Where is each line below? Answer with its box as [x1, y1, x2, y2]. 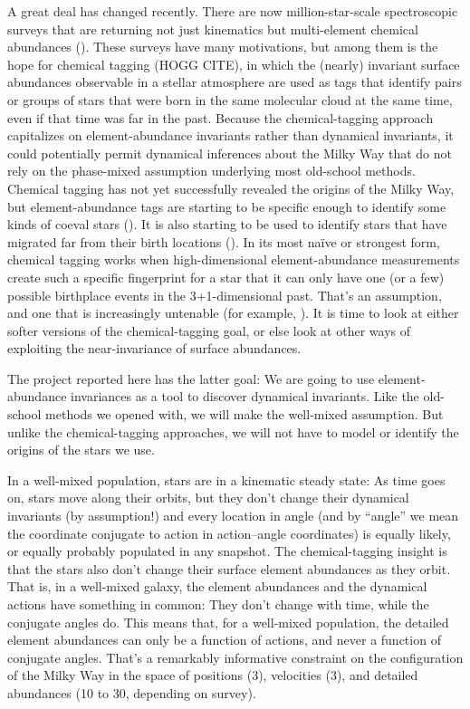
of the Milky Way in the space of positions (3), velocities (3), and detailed [7, 666, 418, 685]
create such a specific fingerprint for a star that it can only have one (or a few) [7, 267, 445, 286]
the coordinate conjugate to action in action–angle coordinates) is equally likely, [7, 523, 451, 542]
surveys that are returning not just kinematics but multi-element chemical [7, 19, 418, 38]
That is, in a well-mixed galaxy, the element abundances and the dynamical [7, 577, 427, 596]
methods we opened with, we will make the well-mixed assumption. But [45, 405, 444, 424]
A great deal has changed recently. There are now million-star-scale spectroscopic [7, 2, 458, 20]
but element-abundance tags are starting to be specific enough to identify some [7, 196, 446, 216]
